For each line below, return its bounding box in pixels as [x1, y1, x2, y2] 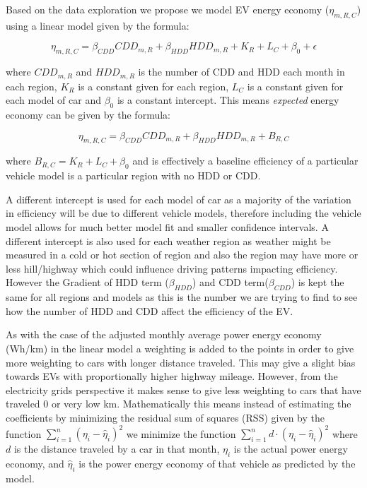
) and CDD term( [192, 275, 269, 290]
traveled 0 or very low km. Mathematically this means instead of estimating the [6, 396, 351, 411]
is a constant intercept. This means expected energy [117, 93, 339, 107]
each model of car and [6, 93, 101, 107]
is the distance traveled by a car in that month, [13, 441, 220, 456]
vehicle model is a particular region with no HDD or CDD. [6, 168, 261, 183]
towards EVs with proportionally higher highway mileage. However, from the [6, 369, 338, 383]
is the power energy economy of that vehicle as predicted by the [78, 456, 356, 470]
